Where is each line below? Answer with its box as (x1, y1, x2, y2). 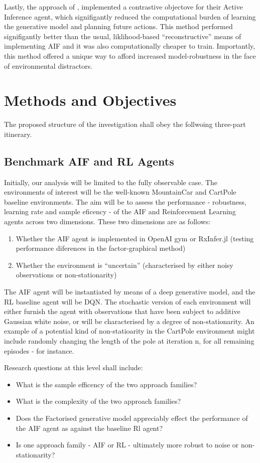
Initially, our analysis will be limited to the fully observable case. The (4, 177, 218, 187)
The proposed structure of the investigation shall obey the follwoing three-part (4, 119, 246, 129)
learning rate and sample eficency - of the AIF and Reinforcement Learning (4, 206, 236, 217)
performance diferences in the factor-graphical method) (16, 243, 186, 253)
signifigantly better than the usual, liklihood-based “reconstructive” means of (4, 31, 241, 41)
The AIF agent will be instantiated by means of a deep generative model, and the (4, 286, 255, 297)
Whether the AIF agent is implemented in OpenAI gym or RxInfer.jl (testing (16, 233, 254, 243)
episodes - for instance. (4, 345, 74, 356)
